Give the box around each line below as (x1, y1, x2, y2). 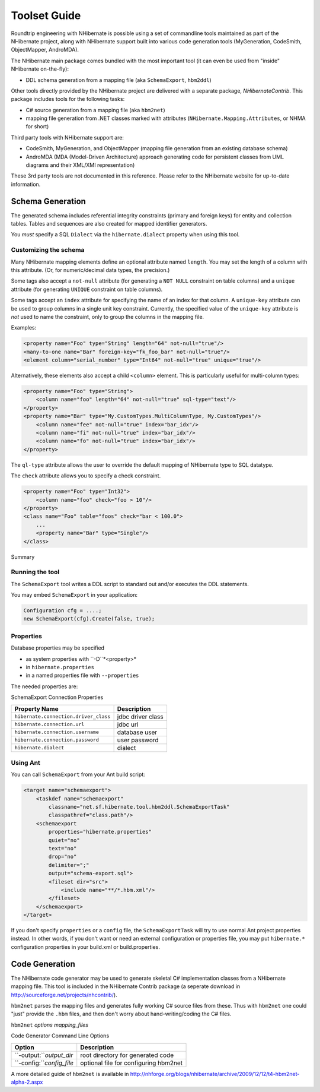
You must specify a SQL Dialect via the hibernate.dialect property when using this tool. (11, 231, 240, 238)
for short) (25, 123, 49, 130)
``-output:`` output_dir (14, 1051, 73, 1059)
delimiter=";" (48, 862, 89, 868)
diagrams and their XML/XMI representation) (25, 162, 135, 169)
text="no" (48, 845, 77, 852)
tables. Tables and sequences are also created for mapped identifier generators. (11, 220, 207, 227)
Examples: (11, 324, 37, 331)
